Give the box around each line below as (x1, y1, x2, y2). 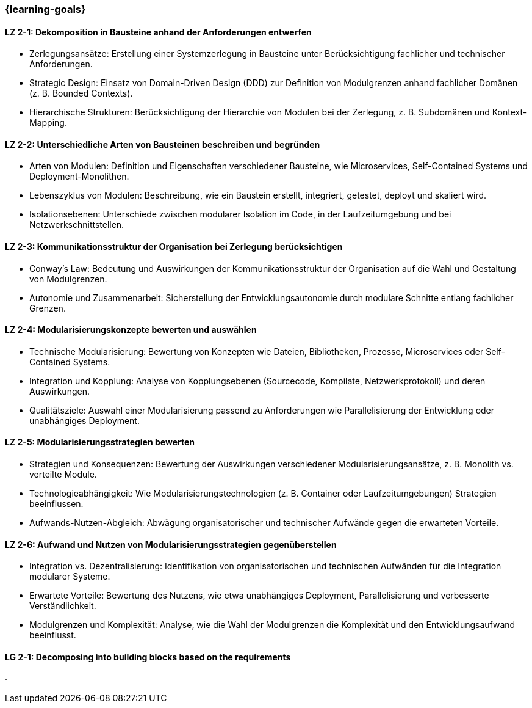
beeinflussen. (29, 498, 84, 509)
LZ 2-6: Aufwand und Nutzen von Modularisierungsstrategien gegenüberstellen (5, 539, 337, 550)
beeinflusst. (29, 630, 76, 641)
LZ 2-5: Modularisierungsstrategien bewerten (5, 437, 195, 448)
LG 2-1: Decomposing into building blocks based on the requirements (5, 651, 291, 662)
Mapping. (29, 117, 67, 128)
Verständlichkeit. (29, 600, 96, 611)
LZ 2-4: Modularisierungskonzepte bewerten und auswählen (5, 324, 257, 335)
